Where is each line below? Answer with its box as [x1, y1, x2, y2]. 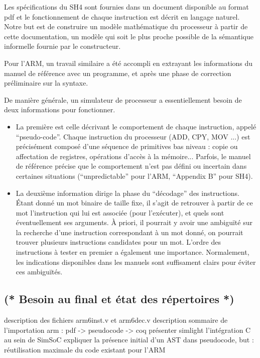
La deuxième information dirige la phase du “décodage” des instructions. [16, 187, 239, 198]
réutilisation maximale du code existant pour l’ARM [4, 344, 166, 354]
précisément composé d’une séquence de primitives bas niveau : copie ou [16, 141, 238, 152]
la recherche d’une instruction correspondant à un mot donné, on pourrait [16, 227, 243, 237]
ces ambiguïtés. [16, 266, 63, 277]
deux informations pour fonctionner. [4, 104, 115, 115]
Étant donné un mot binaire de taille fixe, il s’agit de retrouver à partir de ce [16, 197, 253, 208]
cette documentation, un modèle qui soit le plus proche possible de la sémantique [4, 31, 254, 41]
